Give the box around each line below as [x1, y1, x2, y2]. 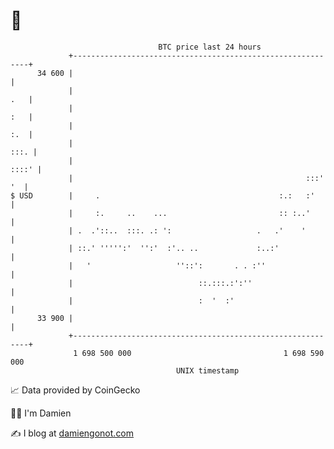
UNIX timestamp [175, 365, 240, 376]
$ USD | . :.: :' [10, 190, 315, 201]
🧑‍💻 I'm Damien [10, 407, 72, 419]
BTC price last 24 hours [158, 42, 262, 52]
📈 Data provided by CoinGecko [10, 384, 141, 396]
